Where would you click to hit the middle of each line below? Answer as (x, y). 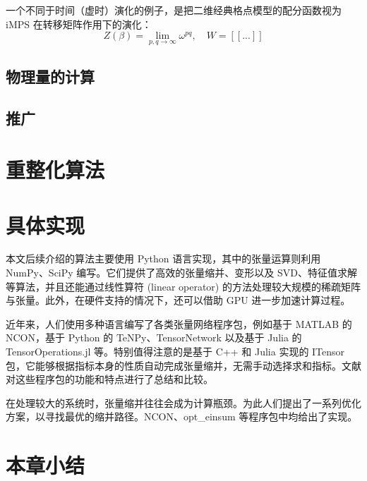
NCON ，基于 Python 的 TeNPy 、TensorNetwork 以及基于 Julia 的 (154, 337)
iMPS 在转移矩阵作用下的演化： (79, 24)
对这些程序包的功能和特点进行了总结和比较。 (109, 379)
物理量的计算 (50, 76)
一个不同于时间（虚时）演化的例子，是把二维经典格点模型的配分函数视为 (174, 10)
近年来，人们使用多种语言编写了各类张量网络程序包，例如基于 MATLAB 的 (179, 323)
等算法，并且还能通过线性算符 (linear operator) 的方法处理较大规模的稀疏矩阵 (183, 286)
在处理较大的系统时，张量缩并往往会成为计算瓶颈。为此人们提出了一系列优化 (183, 402)
